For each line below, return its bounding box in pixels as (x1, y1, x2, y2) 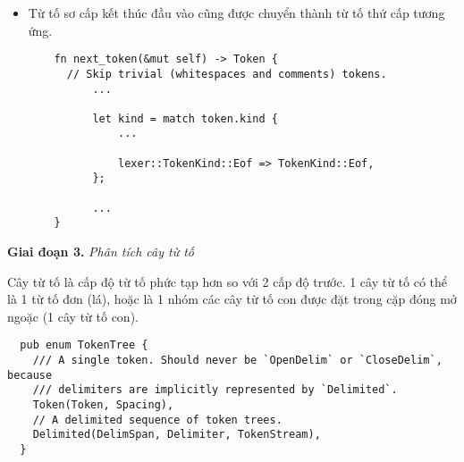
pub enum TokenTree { (20, 339, 148, 352)
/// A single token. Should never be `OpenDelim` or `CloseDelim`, (32, 354, 443, 367)
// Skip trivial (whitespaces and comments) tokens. (66, 67, 387, 80)
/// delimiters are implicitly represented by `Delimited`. (32, 383, 398, 397)
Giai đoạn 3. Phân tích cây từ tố (7, 242, 195, 261)
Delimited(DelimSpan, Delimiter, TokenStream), (32, 428, 321, 441)
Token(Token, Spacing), (32, 399, 174, 412)
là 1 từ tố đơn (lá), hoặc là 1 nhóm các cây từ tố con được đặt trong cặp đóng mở (7, 290, 457, 308)
